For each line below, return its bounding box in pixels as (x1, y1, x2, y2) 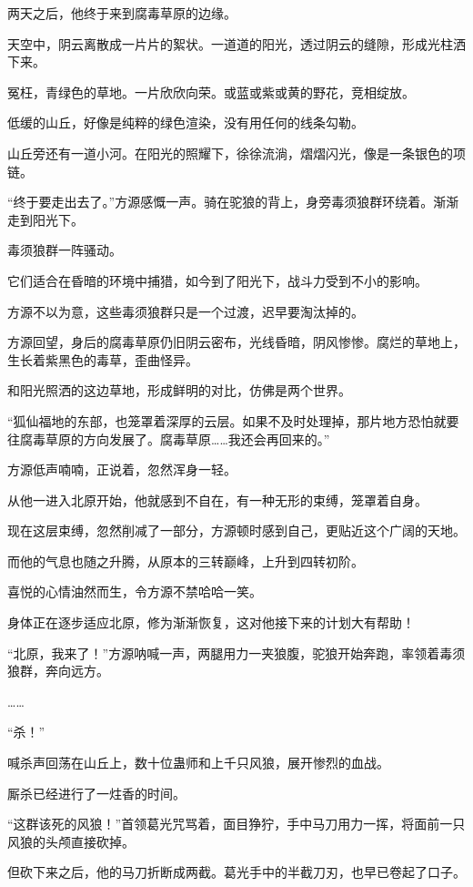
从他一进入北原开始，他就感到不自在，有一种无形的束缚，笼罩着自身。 (7, 490, 428, 509)
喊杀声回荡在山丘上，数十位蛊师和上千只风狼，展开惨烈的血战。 (7, 753, 389, 772)
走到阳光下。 (7, 209, 84, 229)
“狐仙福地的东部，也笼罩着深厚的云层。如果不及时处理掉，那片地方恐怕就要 (7, 411, 459, 430)
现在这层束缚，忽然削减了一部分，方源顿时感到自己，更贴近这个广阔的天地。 (7, 521, 466, 540)
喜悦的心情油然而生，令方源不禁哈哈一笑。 (7, 582, 262, 601)
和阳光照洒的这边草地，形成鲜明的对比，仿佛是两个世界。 (7, 381, 351, 400)
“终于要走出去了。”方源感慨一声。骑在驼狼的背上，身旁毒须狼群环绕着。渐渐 (7, 192, 459, 211)
